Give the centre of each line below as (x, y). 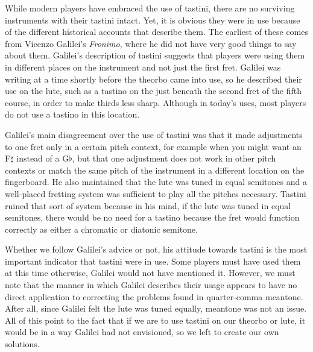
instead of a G (43, 158)
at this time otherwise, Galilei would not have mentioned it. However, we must (150, 273)
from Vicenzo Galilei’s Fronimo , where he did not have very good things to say (151, 43)
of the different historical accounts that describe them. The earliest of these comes (156, 32)
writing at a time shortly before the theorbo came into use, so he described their (153, 79)
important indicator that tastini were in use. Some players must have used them (153, 261)
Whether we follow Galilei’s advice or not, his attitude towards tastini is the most (156, 249)
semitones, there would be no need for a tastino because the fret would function (152, 217)
